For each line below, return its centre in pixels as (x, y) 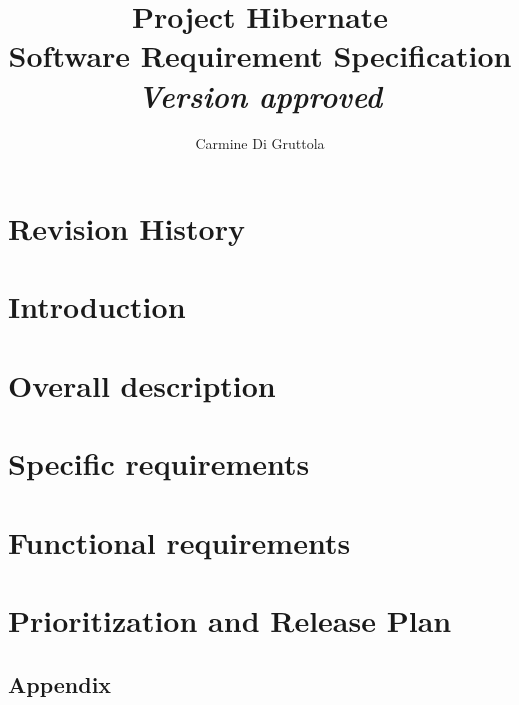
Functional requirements (179, 541)
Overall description (142, 384)
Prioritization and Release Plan (230, 619)
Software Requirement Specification (260, 55)
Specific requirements (159, 463)
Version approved (260, 95)
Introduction (97, 306)
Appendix (60, 683)
